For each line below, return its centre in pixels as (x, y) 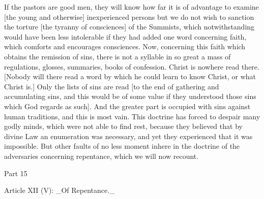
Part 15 (16, 173)
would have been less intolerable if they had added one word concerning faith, (125, 36)
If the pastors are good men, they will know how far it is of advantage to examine (131, 7)
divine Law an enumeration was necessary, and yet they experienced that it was (128, 136)
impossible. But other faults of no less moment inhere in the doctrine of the (122, 146)
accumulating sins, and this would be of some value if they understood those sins (130, 96)
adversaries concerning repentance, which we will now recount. (101, 156)
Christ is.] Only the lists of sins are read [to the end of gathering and (112, 86)
